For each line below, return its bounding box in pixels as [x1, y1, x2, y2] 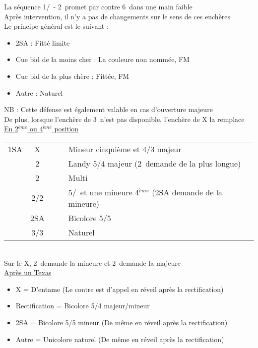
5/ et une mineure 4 [68, 186, 139, 198]
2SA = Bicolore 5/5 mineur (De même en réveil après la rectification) [15, 317, 228, 327]
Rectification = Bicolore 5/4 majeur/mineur [15, 300, 150, 311]
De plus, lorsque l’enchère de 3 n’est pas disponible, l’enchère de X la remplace [4, 114, 245, 124]
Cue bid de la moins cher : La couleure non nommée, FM [15, 54, 190, 64]
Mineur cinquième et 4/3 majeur [68, 143, 182, 155]
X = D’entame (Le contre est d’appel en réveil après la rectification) [15, 284, 224, 294]
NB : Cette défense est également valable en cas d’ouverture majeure [4, 104, 213, 115]
